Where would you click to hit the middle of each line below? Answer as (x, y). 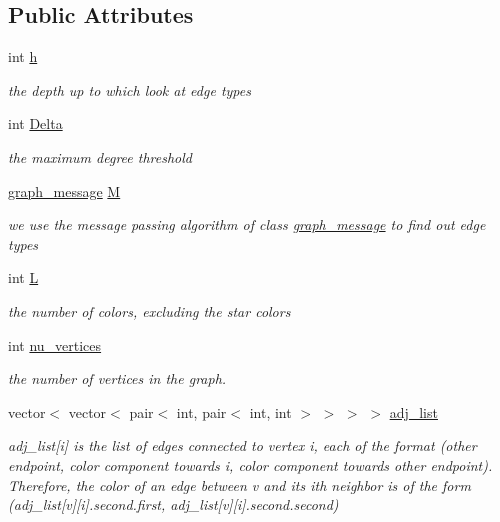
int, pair (201, 411)
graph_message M (64, 190)
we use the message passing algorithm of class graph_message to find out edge (247, 224)
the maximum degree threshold (100, 156)
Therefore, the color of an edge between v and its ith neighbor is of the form (239, 484)
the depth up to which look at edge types (129, 89)
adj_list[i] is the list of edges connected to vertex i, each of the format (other (242, 445)
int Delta (35, 123)
